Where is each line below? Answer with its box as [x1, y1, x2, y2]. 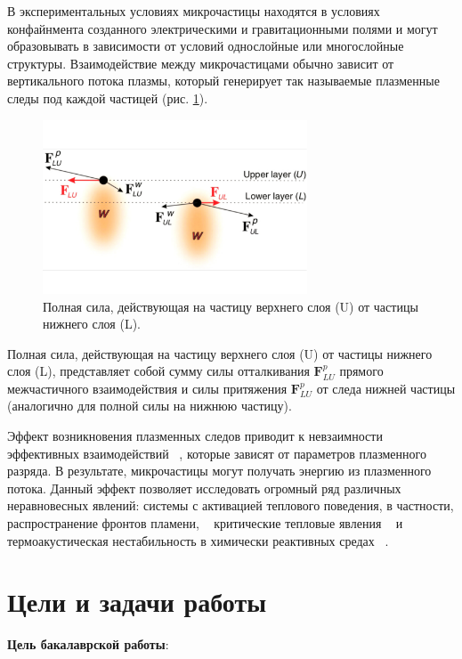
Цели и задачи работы [7, 583, 267, 620]
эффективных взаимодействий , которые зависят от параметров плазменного [7, 443, 426, 462]
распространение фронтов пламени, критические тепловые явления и [7, 514, 403, 533]
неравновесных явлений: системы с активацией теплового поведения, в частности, [7, 496, 454, 515]
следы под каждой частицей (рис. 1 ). [7, 88, 208, 107]
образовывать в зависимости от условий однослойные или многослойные [7, 37, 404, 55]
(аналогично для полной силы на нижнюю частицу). [7, 396, 292, 415]
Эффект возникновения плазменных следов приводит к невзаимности [7, 427, 383, 445]
